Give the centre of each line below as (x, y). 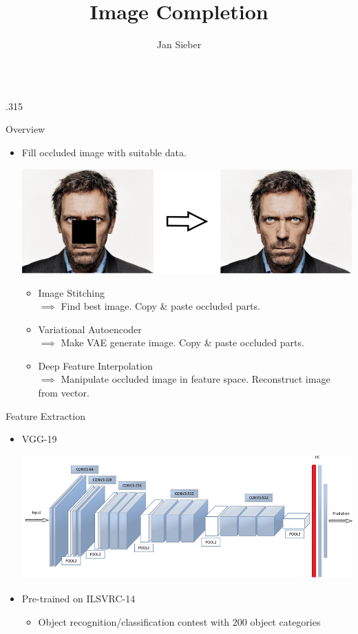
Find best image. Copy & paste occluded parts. (160, 306)
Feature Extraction (45, 415)
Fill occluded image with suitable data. (104, 152)
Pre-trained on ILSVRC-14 (78, 598)
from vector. (64, 393)
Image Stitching (72, 292)
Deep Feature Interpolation (95, 365)
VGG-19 (39, 439)
